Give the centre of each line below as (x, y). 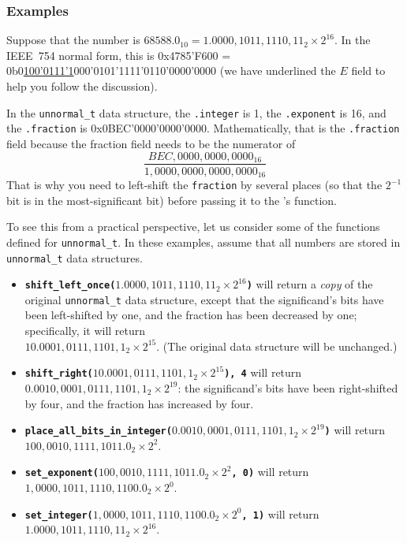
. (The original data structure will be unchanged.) (277, 346)
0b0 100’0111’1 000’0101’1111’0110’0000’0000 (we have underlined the (171, 71)
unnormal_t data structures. (75, 257)
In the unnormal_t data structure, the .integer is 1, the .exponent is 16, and (196, 112)
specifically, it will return (85, 331)
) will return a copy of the (310, 284)
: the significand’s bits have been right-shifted (288, 387)
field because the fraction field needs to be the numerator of (151, 143)
